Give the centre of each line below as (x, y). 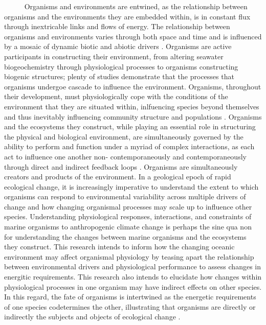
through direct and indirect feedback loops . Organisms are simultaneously (121, 166)
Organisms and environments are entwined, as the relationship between (136, 6)
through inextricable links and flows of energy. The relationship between (117, 26)
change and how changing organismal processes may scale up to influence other (128, 206)
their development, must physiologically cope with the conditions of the (116, 96)
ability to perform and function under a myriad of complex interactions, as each (129, 146)
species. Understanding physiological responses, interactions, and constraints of (128, 216)
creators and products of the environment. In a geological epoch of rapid (118, 177)
